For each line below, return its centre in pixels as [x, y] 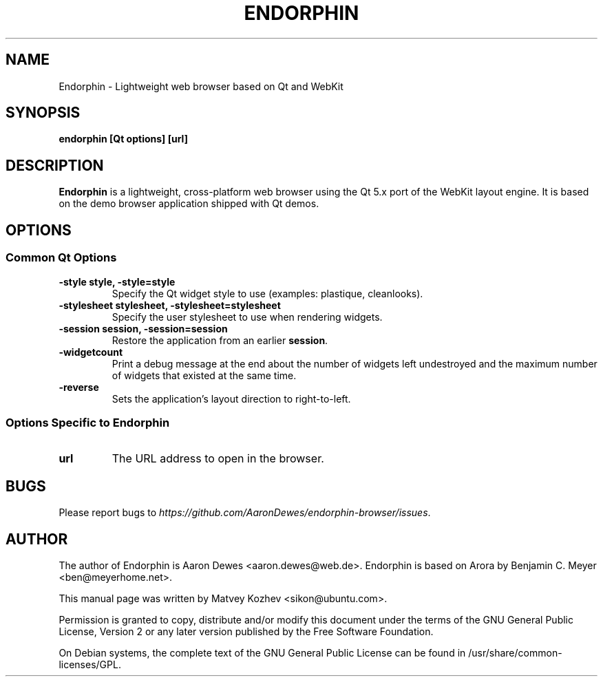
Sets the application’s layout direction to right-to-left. [231, 398]
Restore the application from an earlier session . [220, 340]
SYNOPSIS [43, 113]
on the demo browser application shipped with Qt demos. [189, 204]
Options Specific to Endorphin [88, 422]
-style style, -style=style [117, 281]
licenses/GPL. [90, 664]
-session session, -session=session [143, 328]
